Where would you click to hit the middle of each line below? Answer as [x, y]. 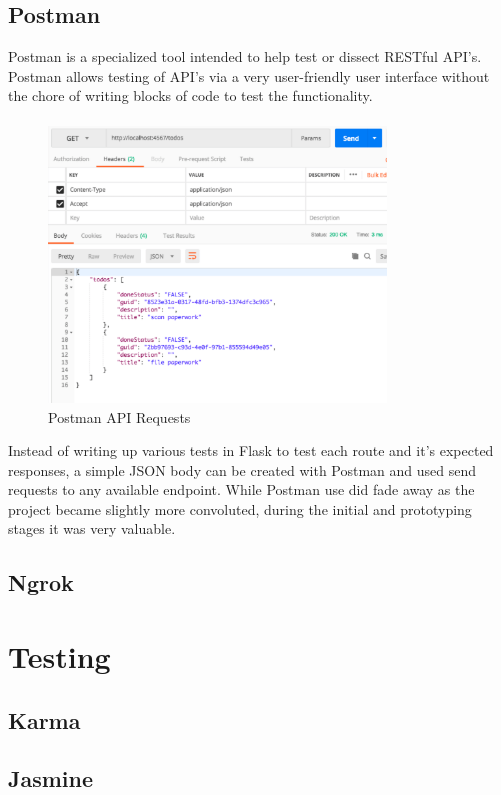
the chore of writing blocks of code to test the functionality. [190, 95]
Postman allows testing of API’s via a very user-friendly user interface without [249, 75]
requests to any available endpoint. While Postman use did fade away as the [241, 489]
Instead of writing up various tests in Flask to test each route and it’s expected [251, 450]
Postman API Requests [119, 416]
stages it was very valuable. [92, 528]
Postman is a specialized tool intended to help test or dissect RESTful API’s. [245, 56]
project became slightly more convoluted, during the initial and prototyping [240, 508]
